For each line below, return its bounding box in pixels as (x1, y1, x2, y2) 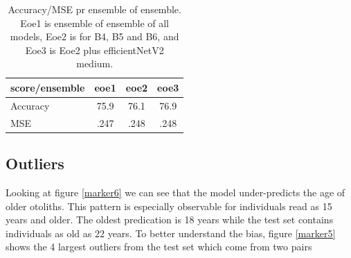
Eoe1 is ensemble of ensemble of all (20, 15, 170, 30)
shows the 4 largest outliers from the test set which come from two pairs (6, 239, 312, 254)
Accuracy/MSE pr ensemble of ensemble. (8, 2, 181, 16)
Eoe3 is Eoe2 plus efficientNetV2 (25, 42, 164, 57)
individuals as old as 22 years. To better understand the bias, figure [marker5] (6, 225, 336, 240)
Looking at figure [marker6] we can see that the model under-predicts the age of (6, 184, 345, 199)
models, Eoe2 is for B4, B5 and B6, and (10, 29, 179, 44)
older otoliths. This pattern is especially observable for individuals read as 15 (6, 198, 332, 213)
